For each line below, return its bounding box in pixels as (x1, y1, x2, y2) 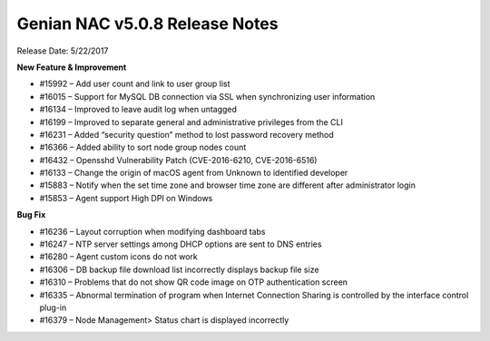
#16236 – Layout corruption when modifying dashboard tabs (39, 226, 266, 237)
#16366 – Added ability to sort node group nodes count (39, 141, 247, 153)
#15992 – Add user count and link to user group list (39, 78, 230, 90)
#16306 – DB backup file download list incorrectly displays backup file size (39, 264, 319, 275)
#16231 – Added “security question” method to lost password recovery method (39, 129, 335, 140)
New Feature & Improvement (16, 62, 127, 73)
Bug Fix (16, 209, 46, 220)
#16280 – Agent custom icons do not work (39, 251, 199, 262)
